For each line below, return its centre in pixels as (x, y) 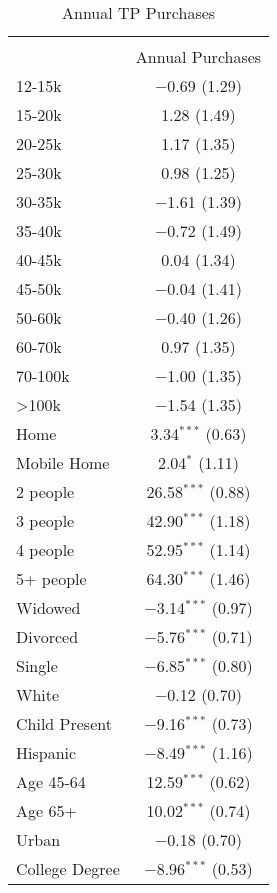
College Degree (68, 868)
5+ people (51, 578)
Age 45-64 (51, 781)
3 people (45, 520)
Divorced (47, 636)
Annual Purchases (198, 56)
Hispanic (46, 752)
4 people (45, 549)
